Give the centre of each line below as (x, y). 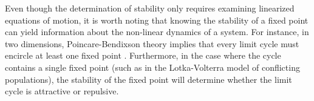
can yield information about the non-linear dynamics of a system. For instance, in (157, 32)
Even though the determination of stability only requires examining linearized (150, 8)
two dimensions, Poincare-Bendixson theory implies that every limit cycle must (152, 43)
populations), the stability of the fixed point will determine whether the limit (148, 79)
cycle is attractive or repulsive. (62, 91)
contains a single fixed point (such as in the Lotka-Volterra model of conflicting (152, 67)
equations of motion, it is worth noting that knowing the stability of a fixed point (157, 20)
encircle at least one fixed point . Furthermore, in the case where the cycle (143, 55)
